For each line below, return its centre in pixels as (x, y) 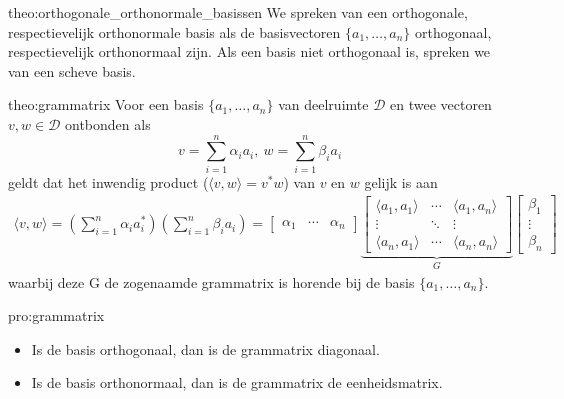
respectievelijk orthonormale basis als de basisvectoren (174, 31)
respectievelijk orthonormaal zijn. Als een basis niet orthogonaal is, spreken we (249, 51)
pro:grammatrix (56, 315)
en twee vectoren (440, 104)
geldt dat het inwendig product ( (108, 181)
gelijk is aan (401, 181)
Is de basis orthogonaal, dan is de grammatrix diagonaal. (205, 348)
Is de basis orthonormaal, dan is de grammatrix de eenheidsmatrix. (237, 382)
